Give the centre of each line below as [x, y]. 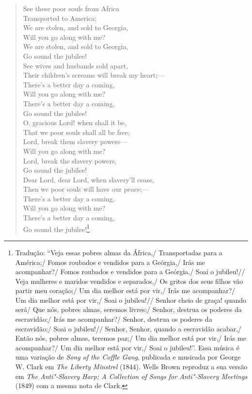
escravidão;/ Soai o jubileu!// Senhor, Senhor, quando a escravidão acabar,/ [128, 328]
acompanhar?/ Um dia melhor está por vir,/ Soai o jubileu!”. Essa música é [127, 347]
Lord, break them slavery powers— [75, 141]
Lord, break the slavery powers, [70, 160]
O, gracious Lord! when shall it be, [75, 123]
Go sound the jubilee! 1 [56, 228]
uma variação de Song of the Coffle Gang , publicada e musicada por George [128, 357]
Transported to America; [60, 18]
